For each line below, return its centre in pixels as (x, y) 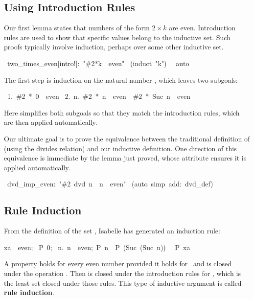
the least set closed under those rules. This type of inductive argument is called (123, 283)
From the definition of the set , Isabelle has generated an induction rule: (112, 231)
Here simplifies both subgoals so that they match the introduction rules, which (122, 112)
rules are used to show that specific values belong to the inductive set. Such (117, 37)
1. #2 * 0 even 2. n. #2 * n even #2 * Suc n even (99, 96)
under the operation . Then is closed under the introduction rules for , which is (122, 273)
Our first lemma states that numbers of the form (77, 28)
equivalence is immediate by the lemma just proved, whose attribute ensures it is (125, 158)
